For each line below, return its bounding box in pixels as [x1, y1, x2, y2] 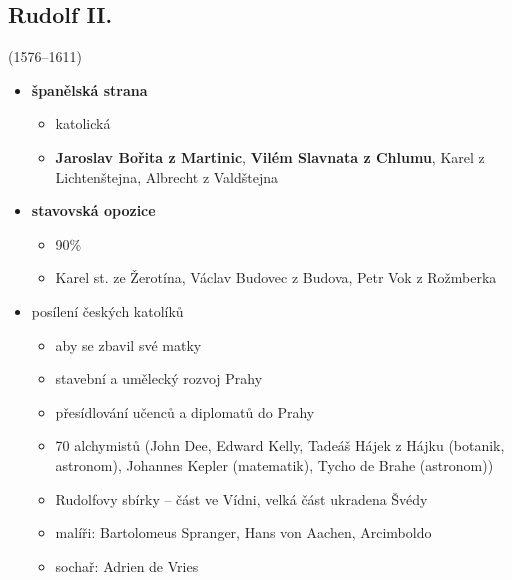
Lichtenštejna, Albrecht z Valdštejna [55, 166, 279, 187]
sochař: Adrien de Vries [55, 555, 199, 576]
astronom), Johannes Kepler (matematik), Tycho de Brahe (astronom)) [55, 454, 494, 475]
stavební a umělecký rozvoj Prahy [55, 368, 263, 389]
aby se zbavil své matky [55, 334, 202, 355]
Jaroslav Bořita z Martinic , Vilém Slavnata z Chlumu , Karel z [55, 146, 485, 167]
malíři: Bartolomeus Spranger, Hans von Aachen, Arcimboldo [55, 522, 432, 543]
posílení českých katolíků [31, 300, 184, 321]
